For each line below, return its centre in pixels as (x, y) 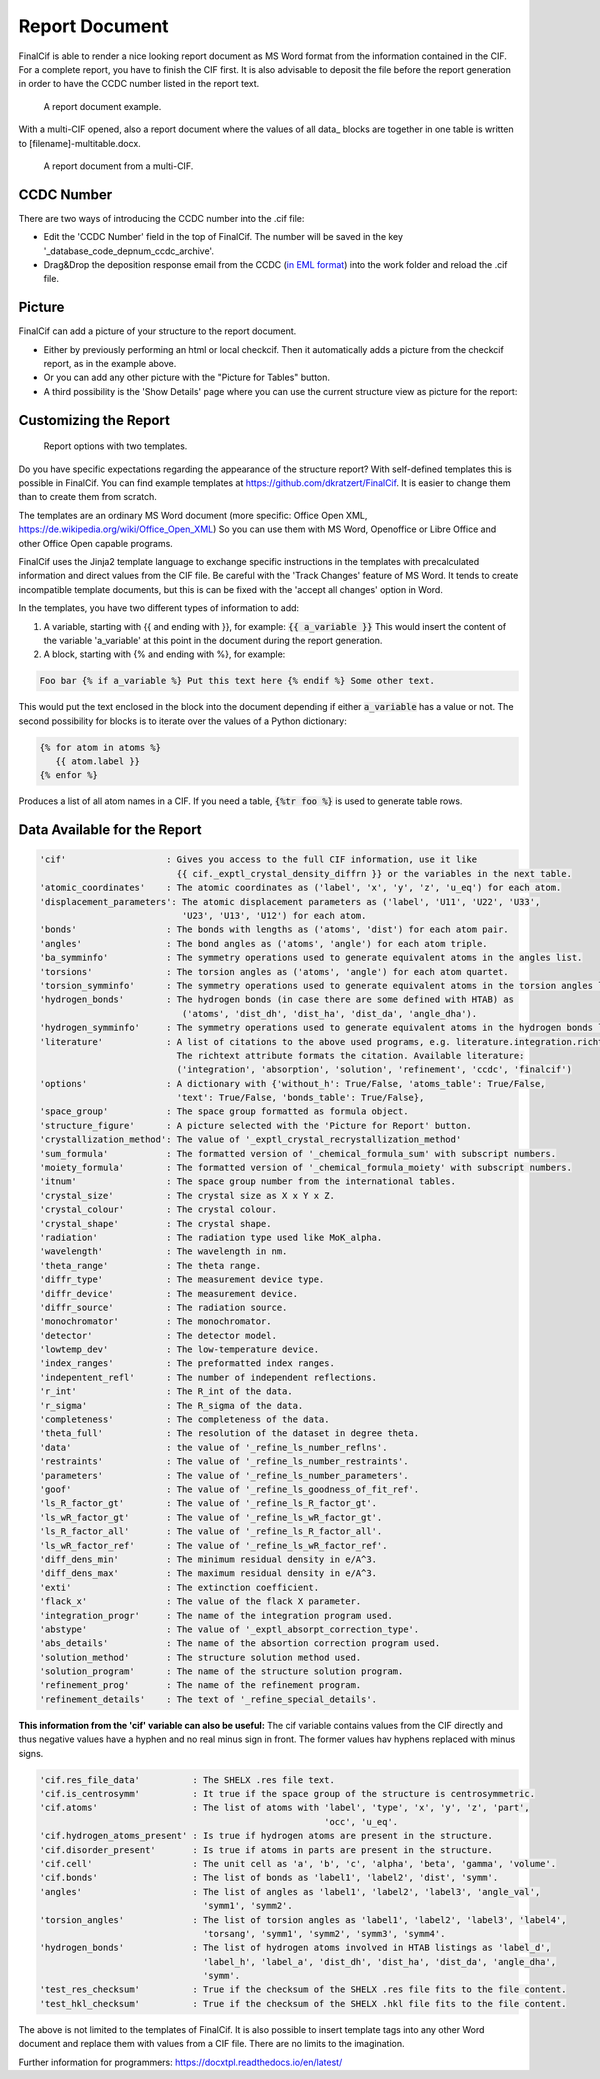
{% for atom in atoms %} (100, 747)
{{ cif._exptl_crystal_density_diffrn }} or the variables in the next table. (374, 873)
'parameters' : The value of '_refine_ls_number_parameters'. (224, 1475)
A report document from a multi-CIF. (118, 166)
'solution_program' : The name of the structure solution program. (221, 1671)
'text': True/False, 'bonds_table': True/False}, (300, 1098)
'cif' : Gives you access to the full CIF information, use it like (258, 859)
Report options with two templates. (115, 446)
